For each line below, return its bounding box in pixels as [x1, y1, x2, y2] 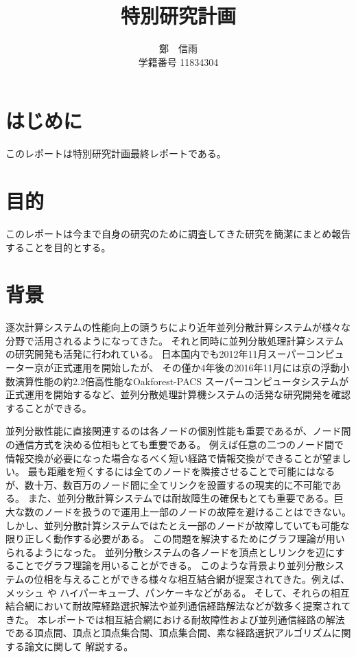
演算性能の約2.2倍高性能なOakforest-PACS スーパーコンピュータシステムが [14, 373, 349, 388]
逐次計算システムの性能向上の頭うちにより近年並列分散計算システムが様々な [5, 320, 351, 334]
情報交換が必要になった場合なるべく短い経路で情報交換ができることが [5, 450, 322, 465]
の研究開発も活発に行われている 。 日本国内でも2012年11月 [5, 347, 268, 361]
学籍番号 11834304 [138, 54, 219, 69]
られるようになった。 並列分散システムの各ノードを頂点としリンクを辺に [5, 544, 335, 559]
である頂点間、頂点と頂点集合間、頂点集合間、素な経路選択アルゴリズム [5, 625, 332, 640]
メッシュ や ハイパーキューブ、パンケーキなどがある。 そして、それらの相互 [5, 585, 350, 599]
